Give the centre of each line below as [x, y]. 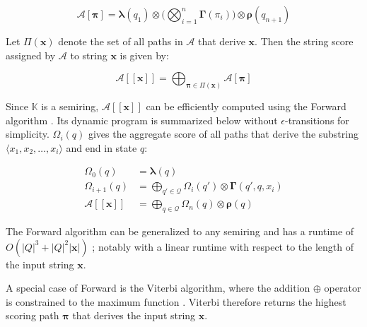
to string [89, 55]
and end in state [101, 147]
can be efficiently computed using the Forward [246, 106]
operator [343, 288]
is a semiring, [70, 106]
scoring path [33, 315]
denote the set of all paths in [121, 41]
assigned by [31, 55]
